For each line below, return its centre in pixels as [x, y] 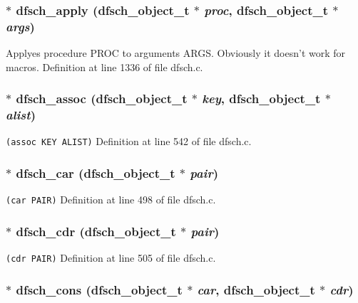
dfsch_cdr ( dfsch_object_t [96, 231]
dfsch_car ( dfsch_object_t [96, 173]
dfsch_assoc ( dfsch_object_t [102, 99]
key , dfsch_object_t [261, 99]
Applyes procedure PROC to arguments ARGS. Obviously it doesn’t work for [176, 53]
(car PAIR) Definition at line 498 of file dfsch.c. [111, 200]
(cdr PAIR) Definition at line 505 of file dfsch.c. [111, 258]
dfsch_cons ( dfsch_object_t [99, 289]
